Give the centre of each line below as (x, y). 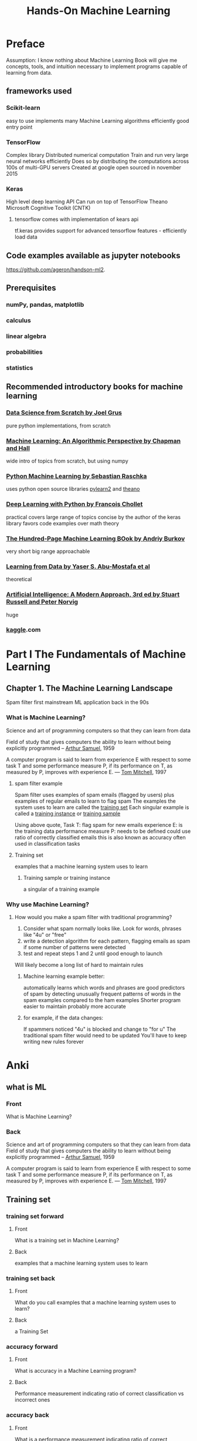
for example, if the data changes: (63, 1018)
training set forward (35, 1216)
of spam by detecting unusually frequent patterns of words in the (102, 994)
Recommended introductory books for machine (95, 387)
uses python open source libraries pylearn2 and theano (73, 489)
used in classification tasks (47, 843)
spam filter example (38, 783)
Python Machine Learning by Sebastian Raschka (77, 476)
